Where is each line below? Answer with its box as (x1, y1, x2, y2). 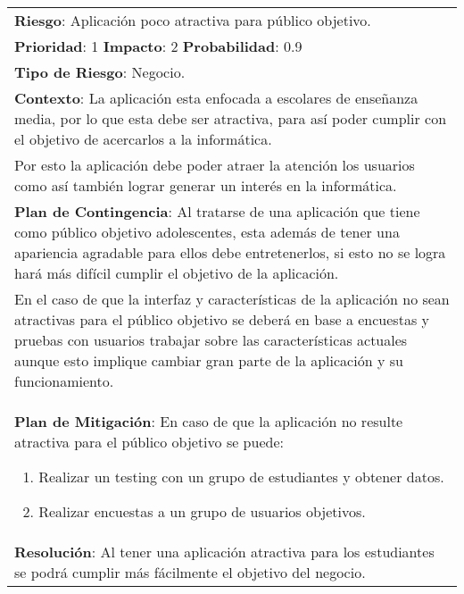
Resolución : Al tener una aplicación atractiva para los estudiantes (14, 541, 435, 562)
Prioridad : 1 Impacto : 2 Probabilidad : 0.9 (14, 36, 302, 56)
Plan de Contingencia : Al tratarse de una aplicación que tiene (14, 201, 420, 222)
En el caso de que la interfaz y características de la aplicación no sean (14, 289, 450, 309)
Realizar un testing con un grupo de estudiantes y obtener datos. (38, 466, 444, 487)
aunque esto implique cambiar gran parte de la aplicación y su (14, 350, 403, 371)
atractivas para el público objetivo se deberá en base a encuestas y (14, 309, 429, 330)
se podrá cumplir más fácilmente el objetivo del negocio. (14, 562, 366, 582)
